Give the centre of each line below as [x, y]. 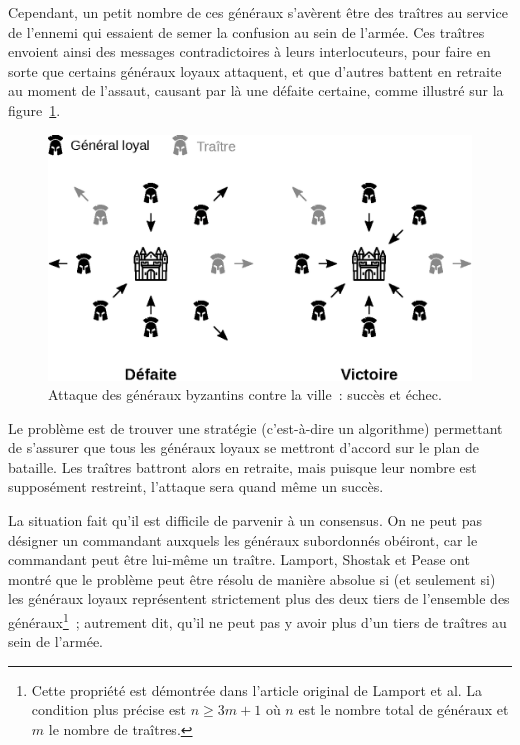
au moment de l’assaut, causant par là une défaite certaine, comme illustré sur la [256, 90]
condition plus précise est [109, 709]
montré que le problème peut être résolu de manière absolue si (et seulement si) [252, 578]
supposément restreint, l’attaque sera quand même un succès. [196, 486]
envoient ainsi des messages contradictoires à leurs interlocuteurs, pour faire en [249, 51]
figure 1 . [34, 109]
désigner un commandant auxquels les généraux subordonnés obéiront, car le [243, 539]
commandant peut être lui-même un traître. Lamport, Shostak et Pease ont [239, 559]
